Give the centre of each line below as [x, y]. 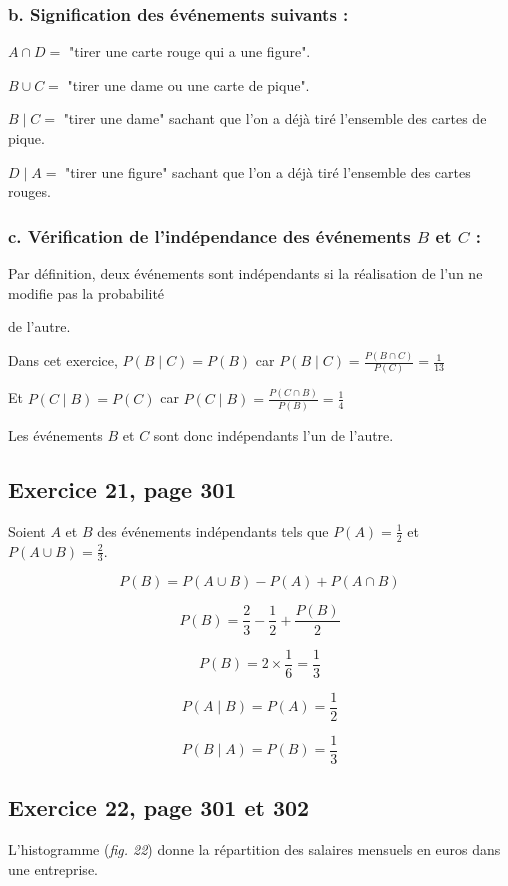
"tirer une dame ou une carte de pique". [188, 84]
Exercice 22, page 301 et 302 [159, 807]
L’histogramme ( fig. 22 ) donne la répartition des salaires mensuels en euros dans [254, 848]
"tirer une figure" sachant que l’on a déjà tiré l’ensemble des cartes [268, 171]
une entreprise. [53, 868]
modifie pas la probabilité [86, 292]
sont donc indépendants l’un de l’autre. [273, 435]
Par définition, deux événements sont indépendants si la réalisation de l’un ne [245, 273]
